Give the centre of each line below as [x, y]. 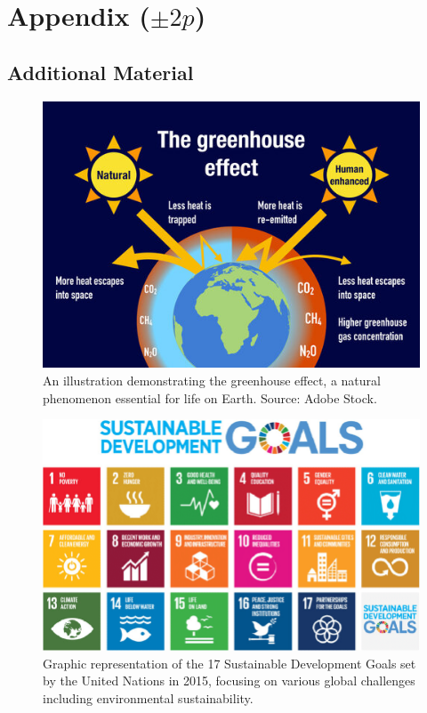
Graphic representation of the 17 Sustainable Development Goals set [230, 663]
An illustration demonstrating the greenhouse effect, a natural [212, 381]
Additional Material [101, 72]
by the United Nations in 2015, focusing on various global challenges [229, 681]
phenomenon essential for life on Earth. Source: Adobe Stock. [210, 397]
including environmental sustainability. [148, 697]
